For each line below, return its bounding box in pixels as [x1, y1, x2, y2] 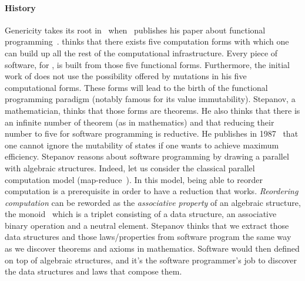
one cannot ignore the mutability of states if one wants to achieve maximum [5, 138, 279, 151]
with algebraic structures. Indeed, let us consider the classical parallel [5, 161, 255, 174]
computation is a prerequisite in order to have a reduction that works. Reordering [5, 185, 299, 197]
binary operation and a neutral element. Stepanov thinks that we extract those [5, 219, 289, 231]
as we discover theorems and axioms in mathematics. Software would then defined [5, 242, 300, 255]
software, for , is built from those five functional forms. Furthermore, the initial [5, 58, 290, 70]
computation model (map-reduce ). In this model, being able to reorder [5, 173, 263, 185]
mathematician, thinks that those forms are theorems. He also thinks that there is [5, 104, 300, 116]
